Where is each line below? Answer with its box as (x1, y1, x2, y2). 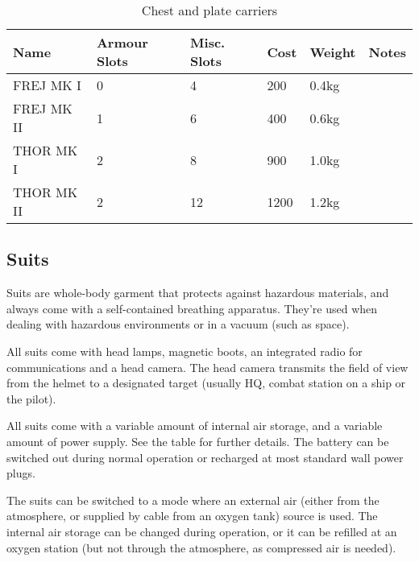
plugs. (6, 465, 35, 481)
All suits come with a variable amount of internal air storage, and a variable (6, 417, 383, 434)
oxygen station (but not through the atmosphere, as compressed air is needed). (6, 539, 396, 556)
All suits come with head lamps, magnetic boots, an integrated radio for (6, 342, 363, 359)
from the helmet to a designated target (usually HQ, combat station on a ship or (6, 374, 406, 391)
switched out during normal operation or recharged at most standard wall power (6, 448, 404, 465)
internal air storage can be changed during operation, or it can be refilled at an (6, 523, 397, 539)
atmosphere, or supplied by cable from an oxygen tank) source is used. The (6, 507, 378, 524)
